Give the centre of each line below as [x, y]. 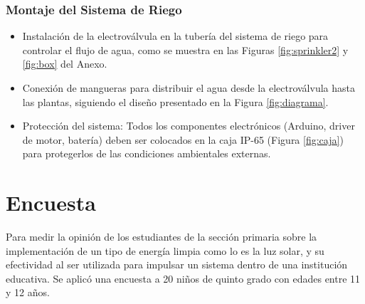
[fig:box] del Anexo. [65, 64]
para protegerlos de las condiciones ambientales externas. [147, 153]
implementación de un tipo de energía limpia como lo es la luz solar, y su [165, 250]
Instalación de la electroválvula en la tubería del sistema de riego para [175, 36]
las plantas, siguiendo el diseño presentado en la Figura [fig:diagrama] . [175, 101]
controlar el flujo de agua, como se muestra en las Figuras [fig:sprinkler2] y [185, 49]
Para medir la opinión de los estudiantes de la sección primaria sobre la [162, 237]
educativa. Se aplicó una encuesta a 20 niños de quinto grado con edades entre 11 [183, 278]
